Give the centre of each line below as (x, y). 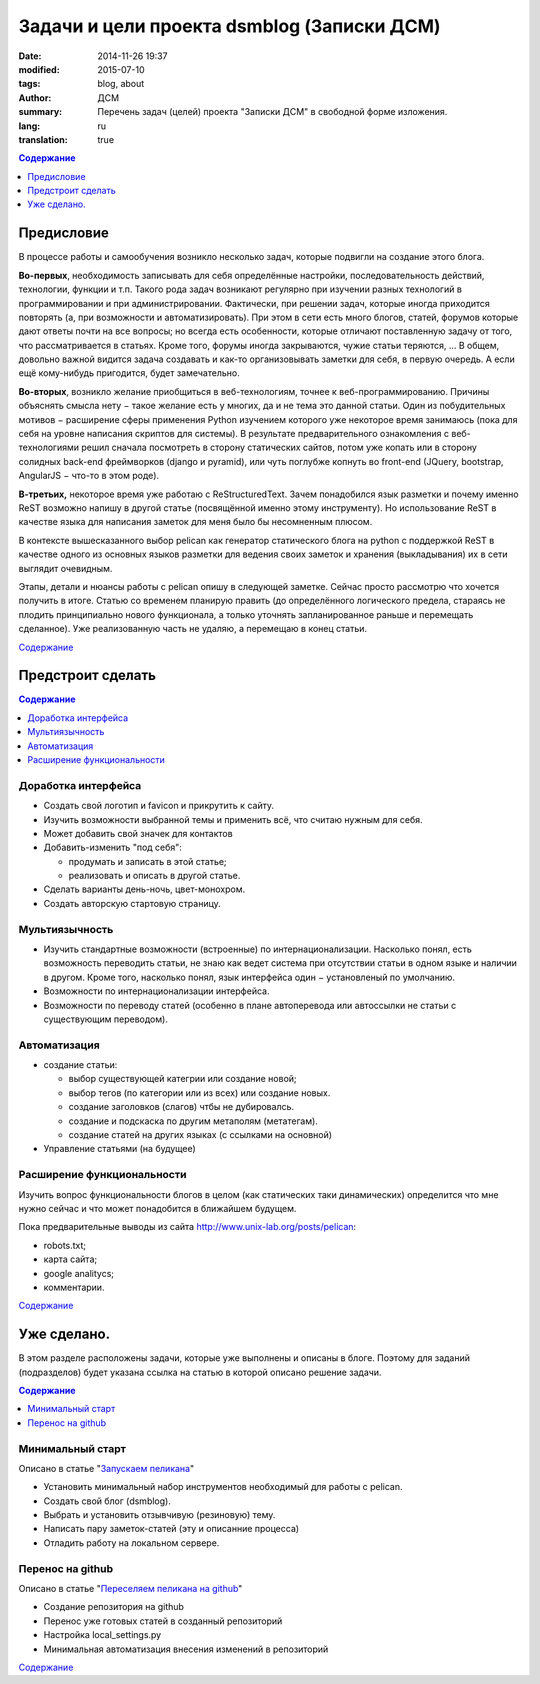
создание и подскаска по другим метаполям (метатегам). (193, 1121)
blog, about (121, 84)
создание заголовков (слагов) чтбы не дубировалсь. (181, 1107)
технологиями (49, 447)
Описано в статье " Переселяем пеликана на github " (130, 1589)
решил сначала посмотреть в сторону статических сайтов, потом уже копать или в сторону (279, 447)
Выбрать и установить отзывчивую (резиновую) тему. (159, 1515)
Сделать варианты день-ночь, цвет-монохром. (144, 889)
